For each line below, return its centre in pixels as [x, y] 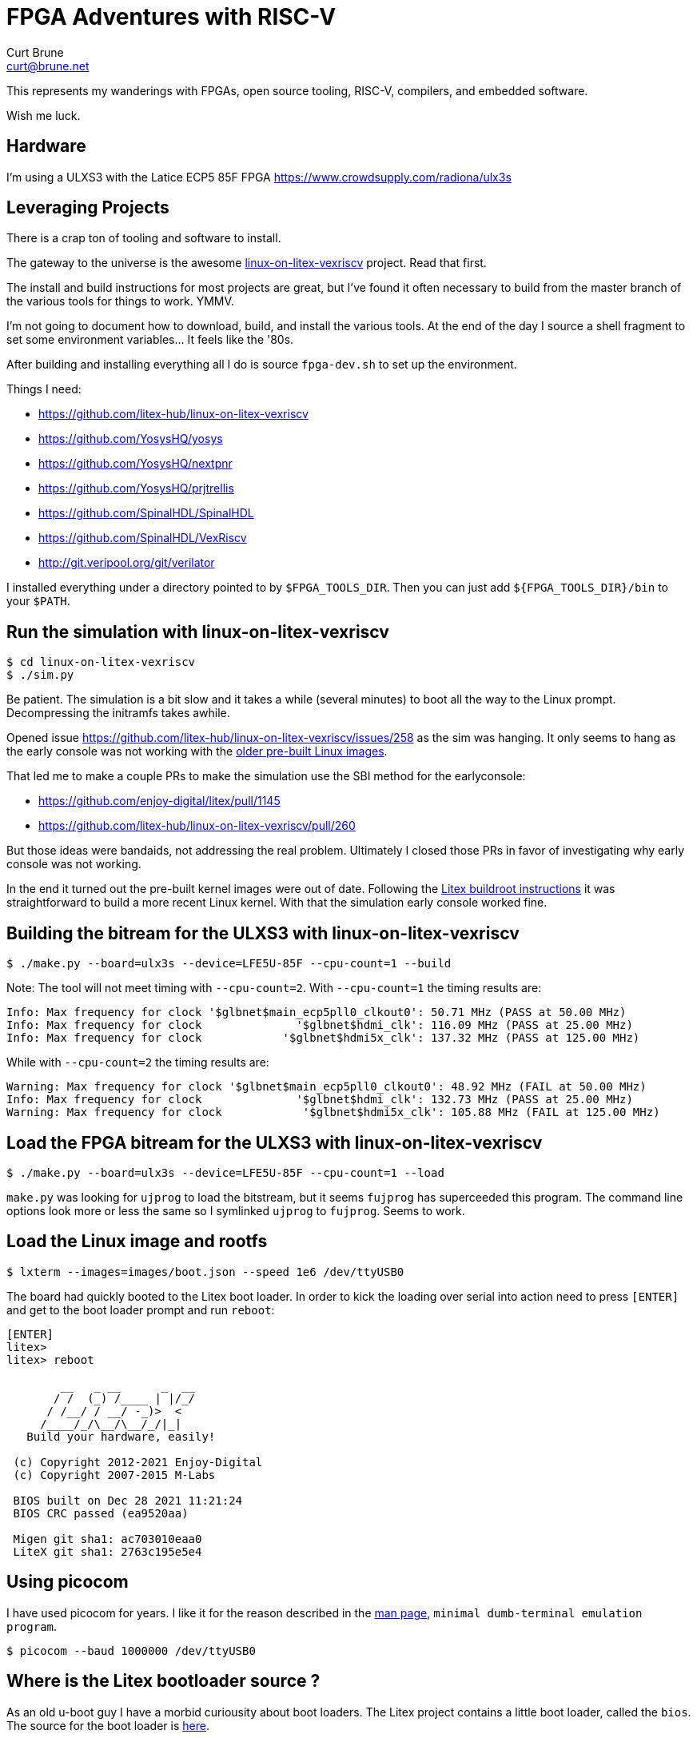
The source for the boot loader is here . [108, 1725]
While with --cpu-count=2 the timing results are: [138, 1062]
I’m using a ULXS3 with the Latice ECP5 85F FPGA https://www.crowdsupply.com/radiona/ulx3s [259, 177]
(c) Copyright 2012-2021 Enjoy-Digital [138, 1462]
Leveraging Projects [88, 208]
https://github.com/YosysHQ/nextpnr [135, 464]
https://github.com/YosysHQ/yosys [131, 439]
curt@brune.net [48, 66]
